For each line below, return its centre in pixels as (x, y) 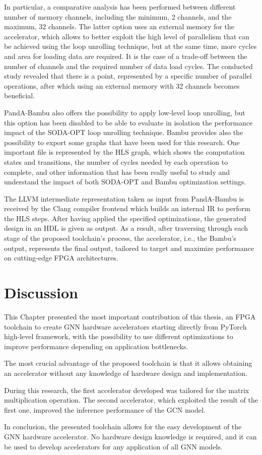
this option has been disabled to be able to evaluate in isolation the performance (128, 122)
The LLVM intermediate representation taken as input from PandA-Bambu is (124, 198)
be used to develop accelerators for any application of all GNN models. (113, 446)
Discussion (41, 292)
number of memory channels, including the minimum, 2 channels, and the (118, 16)
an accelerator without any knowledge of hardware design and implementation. (126, 373)
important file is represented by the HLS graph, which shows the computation (124, 152)
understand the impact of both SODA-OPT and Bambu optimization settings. (125, 182)
